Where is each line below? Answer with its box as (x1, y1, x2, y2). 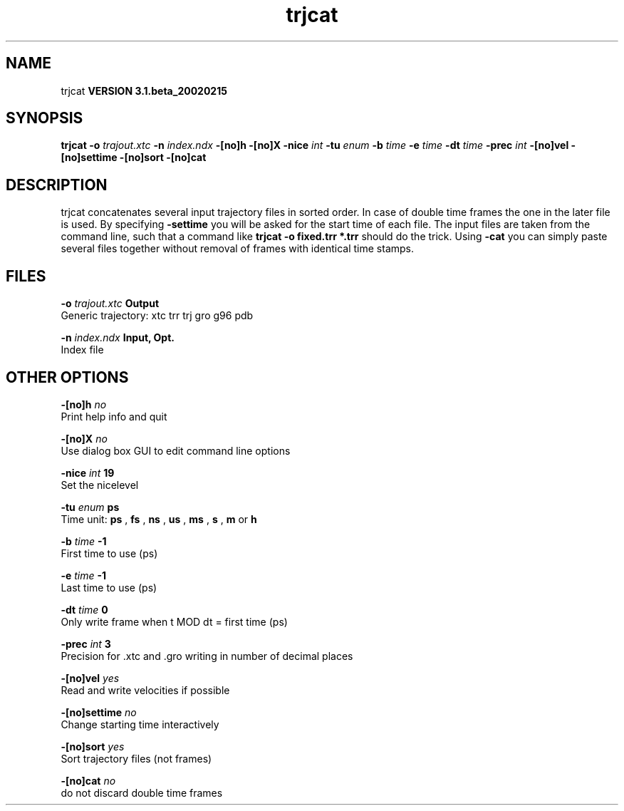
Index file (61, 343, 104, 356)
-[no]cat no (61, 774, 116, 787)
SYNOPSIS (6, 109, 83, 128)
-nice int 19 (61, 466, 115, 479)
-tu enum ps (61, 500, 120, 513)
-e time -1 (61, 569, 107, 582)
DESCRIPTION (6, 175, 108, 194)
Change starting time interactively (61, 718, 219, 730)
